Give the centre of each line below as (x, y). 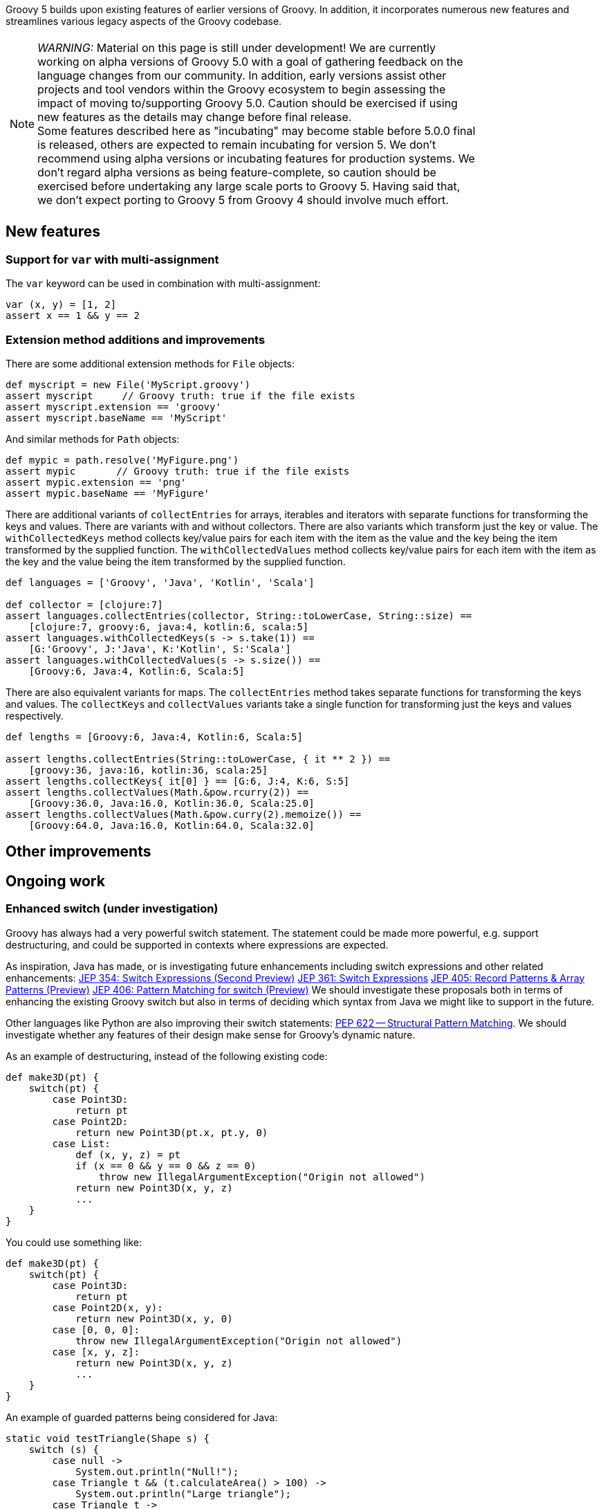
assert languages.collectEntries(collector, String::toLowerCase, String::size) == (239, 615)
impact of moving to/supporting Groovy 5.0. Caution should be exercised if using (248, 103)
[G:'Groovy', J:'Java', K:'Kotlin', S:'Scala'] (160, 649)
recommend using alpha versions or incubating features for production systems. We (256, 158)
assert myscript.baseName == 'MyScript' (117, 418)
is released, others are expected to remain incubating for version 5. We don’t (237, 145)
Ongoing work (55, 881)
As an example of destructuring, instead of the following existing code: (167, 1056)
